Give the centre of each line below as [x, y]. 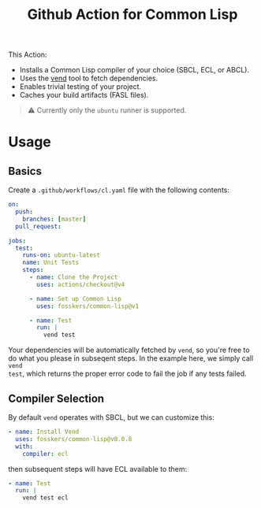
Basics [25, 171]
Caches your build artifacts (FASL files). [84, 95]
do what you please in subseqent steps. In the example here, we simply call [131, 358]
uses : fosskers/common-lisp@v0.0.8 [74, 439]
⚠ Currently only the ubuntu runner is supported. [107, 110]
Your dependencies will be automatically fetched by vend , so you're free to [129, 350]
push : [24, 212]
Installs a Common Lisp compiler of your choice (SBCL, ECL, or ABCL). [134, 70]
